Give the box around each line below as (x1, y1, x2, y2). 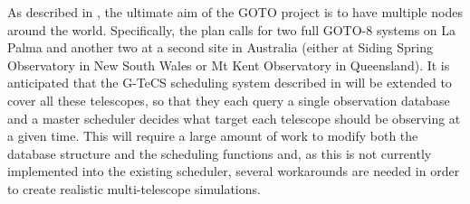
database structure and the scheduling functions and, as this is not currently (7, 144, 432, 162)
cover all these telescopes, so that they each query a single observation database (7, 90, 450, 109)
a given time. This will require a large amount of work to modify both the (7, 126, 418, 145)
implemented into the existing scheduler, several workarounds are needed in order (7, 162, 460, 181)
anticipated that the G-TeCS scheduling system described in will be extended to (7, 73, 452, 92)
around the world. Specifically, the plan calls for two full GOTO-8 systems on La (7, 20, 456, 39)
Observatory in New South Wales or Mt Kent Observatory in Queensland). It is (7, 55, 450, 74)
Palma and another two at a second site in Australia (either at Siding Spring (7, 38, 433, 57)
